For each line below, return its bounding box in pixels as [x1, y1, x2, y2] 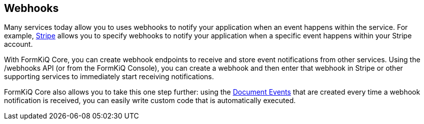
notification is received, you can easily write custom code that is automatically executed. [4, 96, 296, 105]
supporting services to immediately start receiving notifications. [4, 72, 214, 81]
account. [4, 40, 33, 49]
